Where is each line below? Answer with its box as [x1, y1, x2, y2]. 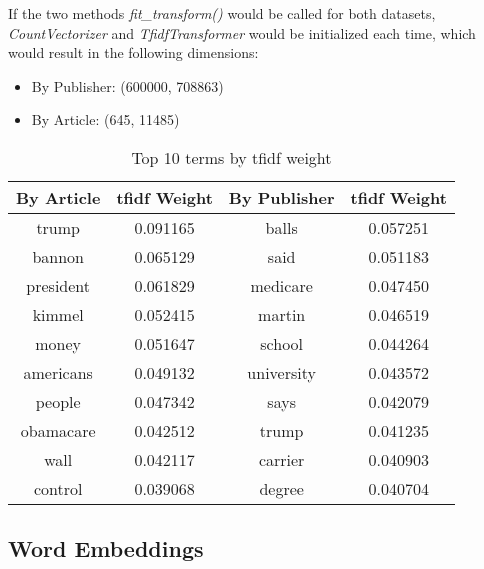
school [260, 331, 304, 355]
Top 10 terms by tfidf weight [131, 145, 332, 169]
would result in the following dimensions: [8, 42, 259, 63]
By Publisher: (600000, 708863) [31, 75, 224, 96]
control [33, 476, 83, 500]
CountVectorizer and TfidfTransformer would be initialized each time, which [8, 22, 476, 43]
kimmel [32, 302, 84, 326]
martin [258, 302, 306, 326]
